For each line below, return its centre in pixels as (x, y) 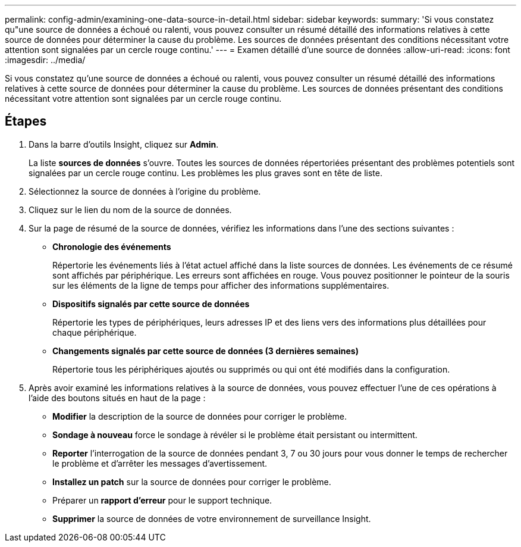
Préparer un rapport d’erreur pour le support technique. (162, 500)
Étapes (26, 121)
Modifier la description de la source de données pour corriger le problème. (200, 416)
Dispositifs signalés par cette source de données (151, 304)
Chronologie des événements (112, 246)
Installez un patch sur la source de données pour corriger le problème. (192, 482)
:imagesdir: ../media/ (45, 60)
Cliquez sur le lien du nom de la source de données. (130, 210)
